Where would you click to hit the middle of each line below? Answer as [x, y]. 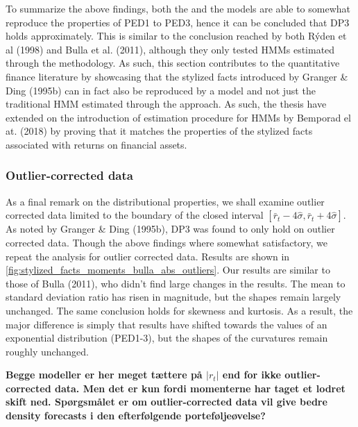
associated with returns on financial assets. [96, 144]
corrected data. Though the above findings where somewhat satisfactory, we [167, 242]
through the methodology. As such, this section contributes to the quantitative [173, 63]
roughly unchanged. [47, 351]
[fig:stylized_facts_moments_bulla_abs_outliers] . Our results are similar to [168, 270]
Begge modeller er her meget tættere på [104, 375]
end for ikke [252, 375]
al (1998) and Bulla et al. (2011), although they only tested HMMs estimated [170, 49]
